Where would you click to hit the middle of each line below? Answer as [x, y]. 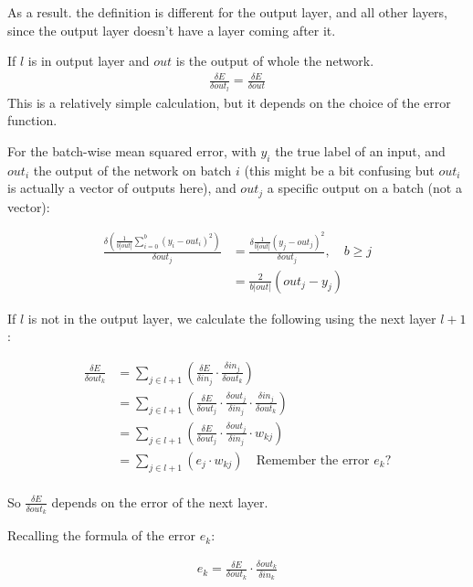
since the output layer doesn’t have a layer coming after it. [172, 30]
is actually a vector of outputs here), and [122, 188]
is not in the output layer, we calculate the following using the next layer [232, 318]
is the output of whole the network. [275, 61]
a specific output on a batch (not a [364, 188]
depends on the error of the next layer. [160, 502]
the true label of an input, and [360, 150]
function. [32, 120]
